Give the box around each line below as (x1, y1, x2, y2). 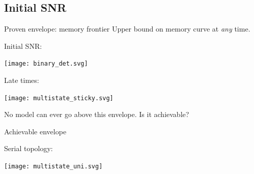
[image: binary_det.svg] (4, 60, 88, 68)
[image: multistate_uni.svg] (4, 163, 103, 170)
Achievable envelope (4, 126, 67, 136)
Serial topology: (4, 143, 53, 154)
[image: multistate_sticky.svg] (4, 94, 114, 102)
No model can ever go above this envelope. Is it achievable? (4, 109, 189, 120)
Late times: (4, 75, 39, 85)
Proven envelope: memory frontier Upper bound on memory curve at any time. (4, 23, 250, 34)
